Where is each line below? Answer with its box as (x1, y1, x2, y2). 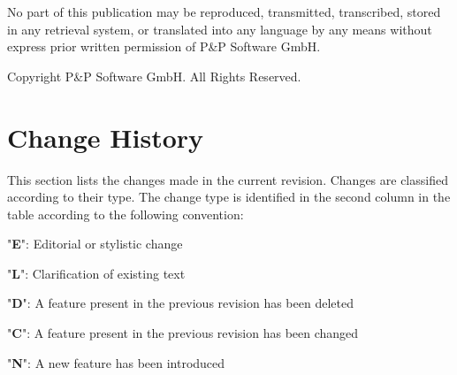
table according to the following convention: (7, 204, 244, 223)
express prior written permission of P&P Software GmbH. (7, 37, 321, 56)
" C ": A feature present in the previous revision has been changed (7, 324, 359, 342)
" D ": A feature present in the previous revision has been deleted (7, 294, 354, 312)
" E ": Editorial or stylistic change (7, 234, 183, 253)
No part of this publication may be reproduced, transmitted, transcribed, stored (7, 3, 441, 20)
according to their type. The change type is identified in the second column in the (7, 187, 451, 206)
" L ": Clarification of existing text (7, 264, 186, 282)
